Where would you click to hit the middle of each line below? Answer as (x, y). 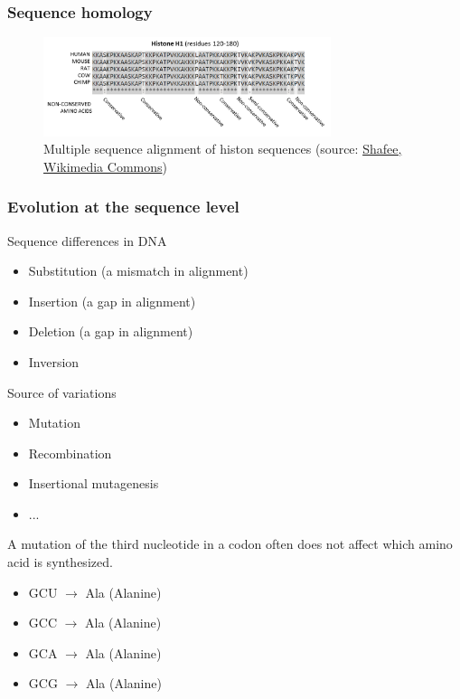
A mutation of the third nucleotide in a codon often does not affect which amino (230, 544)
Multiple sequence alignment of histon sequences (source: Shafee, (223, 149)
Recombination (70, 453)
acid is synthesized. (60, 562)
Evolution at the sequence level (123, 207)
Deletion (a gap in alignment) (111, 331)
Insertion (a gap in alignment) (112, 301)
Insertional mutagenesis (94, 483)
